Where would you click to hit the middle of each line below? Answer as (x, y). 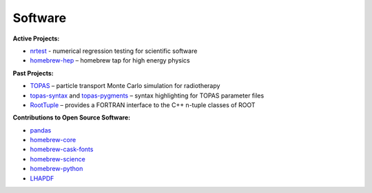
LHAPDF (42, 178)
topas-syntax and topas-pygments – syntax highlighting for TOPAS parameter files (147, 95)
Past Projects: (33, 73)
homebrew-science (58, 159)
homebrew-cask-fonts (62, 149)
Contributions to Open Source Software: (72, 117)
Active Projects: (36, 38)
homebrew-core (53, 140)
